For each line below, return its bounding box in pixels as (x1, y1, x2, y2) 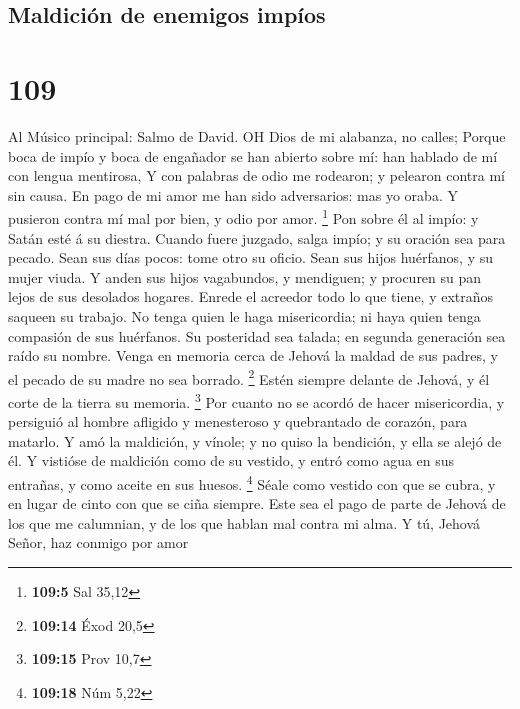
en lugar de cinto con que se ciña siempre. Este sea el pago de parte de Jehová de (8, 493, 506, 514)
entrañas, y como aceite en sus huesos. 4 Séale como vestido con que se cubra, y (8, 470, 496, 494)
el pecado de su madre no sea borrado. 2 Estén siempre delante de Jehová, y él (8, 365, 490, 389)
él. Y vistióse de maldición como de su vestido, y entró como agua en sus (8, 450, 455, 471)
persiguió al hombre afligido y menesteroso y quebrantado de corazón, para (8, 411, 468, 432)
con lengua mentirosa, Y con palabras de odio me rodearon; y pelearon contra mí (8, 165, 505, 186)
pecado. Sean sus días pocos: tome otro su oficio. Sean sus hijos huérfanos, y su (8, 247, 493, 268)
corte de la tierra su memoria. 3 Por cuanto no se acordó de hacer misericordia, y (8, 388, 505, 412)
